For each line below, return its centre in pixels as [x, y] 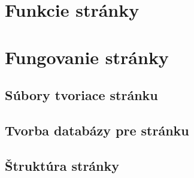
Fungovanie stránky [87, 57]
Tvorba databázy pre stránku [97, 130]
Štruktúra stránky [62, 165]
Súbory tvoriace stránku [81, 95]
